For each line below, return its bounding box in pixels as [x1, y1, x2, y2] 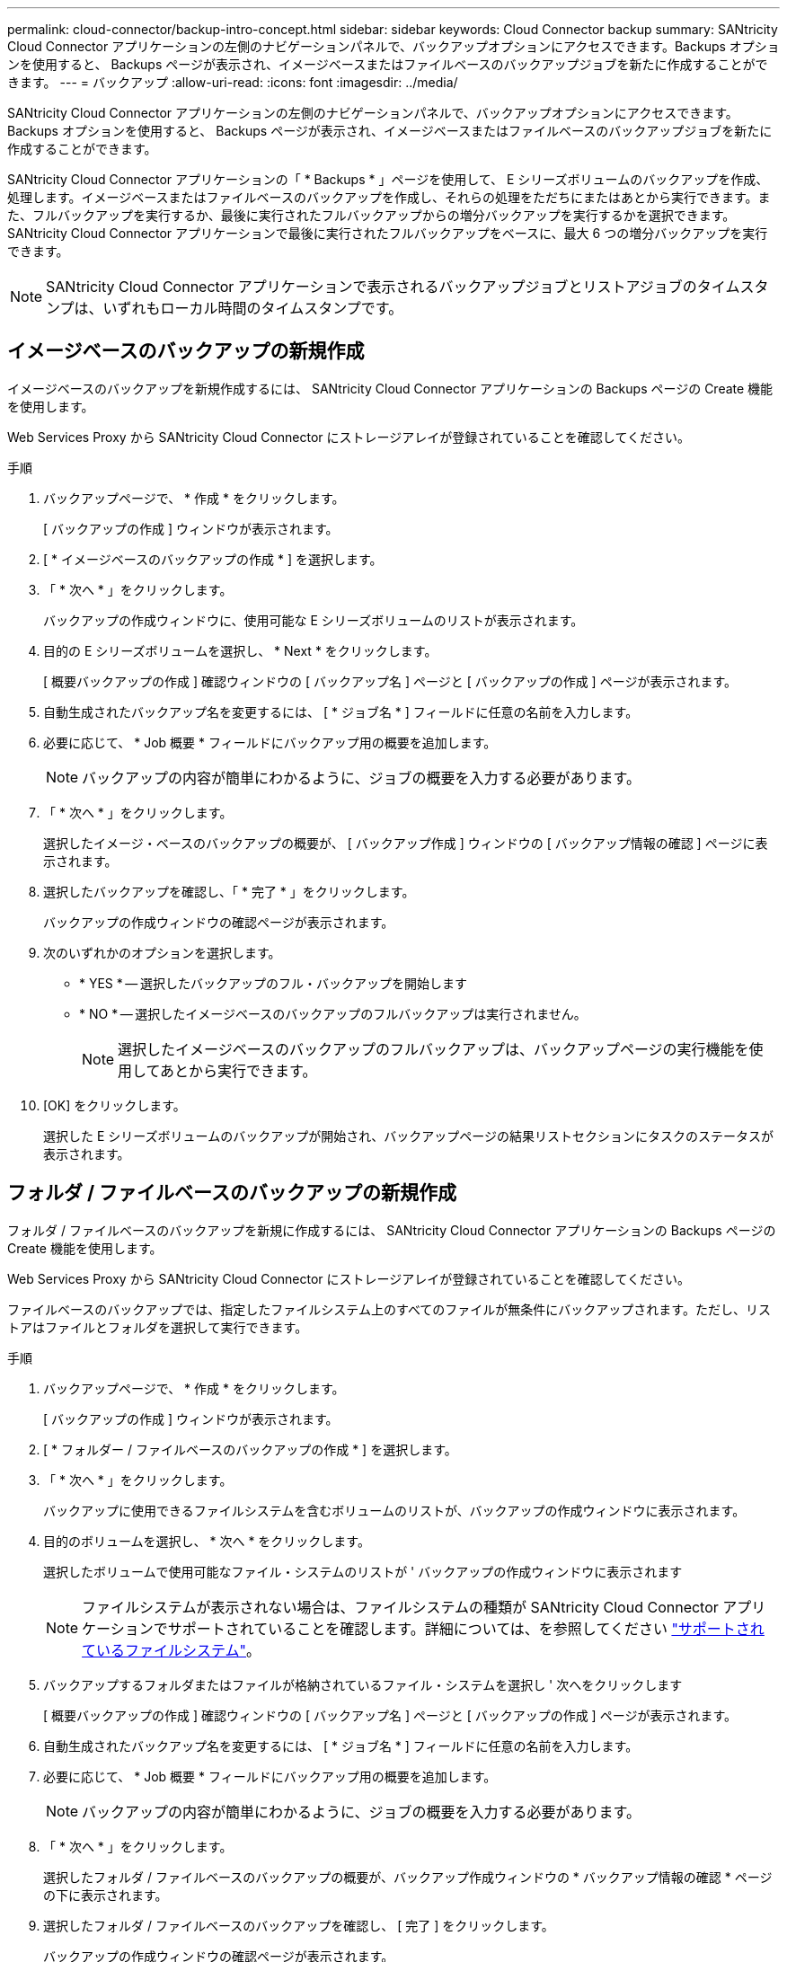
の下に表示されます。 [43, 1887, 168, 1903]
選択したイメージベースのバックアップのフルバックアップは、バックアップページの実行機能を [118, 1039, 749, 1058]
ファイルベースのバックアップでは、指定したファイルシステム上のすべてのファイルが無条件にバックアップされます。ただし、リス [7, 1301, 771, 1317]
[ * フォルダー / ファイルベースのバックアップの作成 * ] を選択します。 [43, 1441, 457, 1457]
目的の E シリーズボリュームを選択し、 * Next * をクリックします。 [43, 642, 438, 658]
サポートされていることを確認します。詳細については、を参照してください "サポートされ [167, 1619, 765, 1638]
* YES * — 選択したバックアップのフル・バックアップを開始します [79, 975, 467, 991]
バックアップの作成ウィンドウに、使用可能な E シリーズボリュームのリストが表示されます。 [43, 612, 584, 628]
